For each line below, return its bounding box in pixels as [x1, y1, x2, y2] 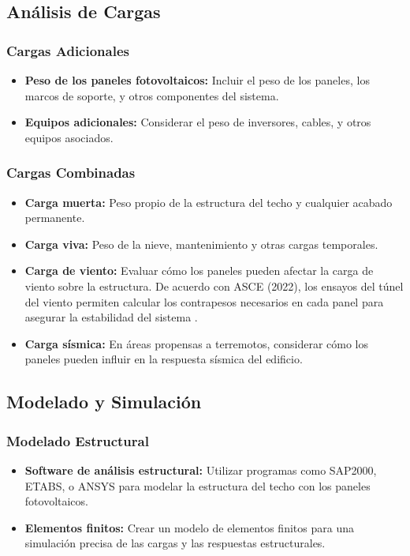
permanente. [24, 209, 85, 226]
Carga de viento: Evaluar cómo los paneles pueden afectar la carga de [24, 262, 374, 279]
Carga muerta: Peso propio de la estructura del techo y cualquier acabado [24, 193, 393, 210]
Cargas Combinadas [6, 163, 136, 182]
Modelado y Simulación [6, 389, 202, 414]
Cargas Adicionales [6, 40, 129, 60]
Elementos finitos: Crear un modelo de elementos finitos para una [24, 519, 354, 535]
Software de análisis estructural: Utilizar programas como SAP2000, [24, 461, 377, 478]
